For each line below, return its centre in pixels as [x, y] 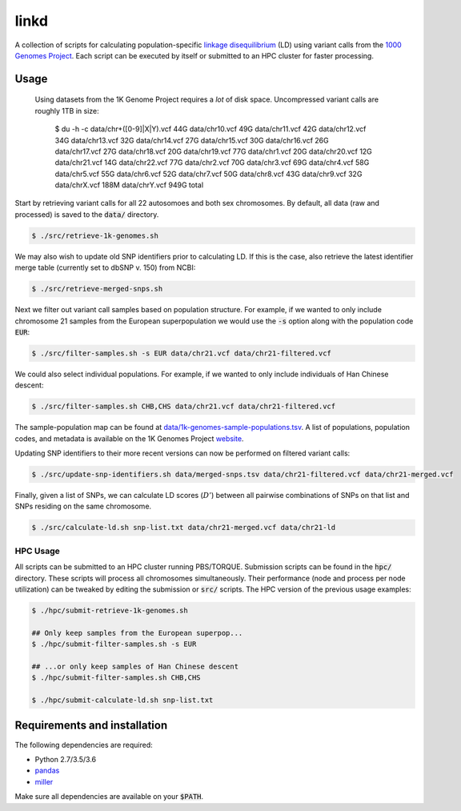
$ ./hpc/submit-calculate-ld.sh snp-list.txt [122, 700]
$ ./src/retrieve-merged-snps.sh [97, 289]
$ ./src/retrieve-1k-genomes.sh [95, 235]
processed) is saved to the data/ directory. [87, 214]
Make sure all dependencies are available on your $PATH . [109, 797]
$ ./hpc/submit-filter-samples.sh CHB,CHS [116, 678]
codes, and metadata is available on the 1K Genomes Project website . [129, 438]
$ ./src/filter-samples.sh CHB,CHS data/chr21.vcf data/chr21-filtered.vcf [184, 407]
